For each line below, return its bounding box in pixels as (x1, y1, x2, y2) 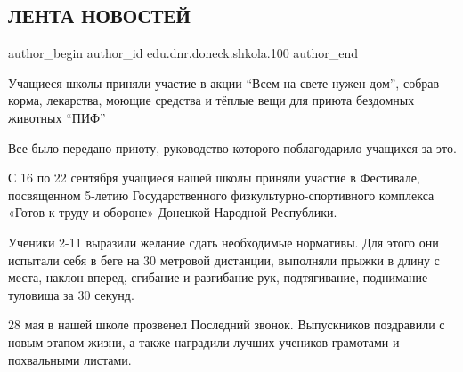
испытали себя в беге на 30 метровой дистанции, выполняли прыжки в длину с (8, 250, 440, 269)
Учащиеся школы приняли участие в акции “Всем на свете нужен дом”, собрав (8, 73, 440, 92)
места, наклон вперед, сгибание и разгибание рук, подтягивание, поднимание (8, 268, 428, 287)
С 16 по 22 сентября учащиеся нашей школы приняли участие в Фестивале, (8, 168, 420, 187)
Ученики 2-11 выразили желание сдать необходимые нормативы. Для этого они (8, 232, 439, 251)
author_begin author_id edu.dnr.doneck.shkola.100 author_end (8, 44, 359, 62)
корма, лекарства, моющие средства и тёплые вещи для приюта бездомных (8, 91, 415, 109)
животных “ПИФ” (8, 108, 106, 126)
